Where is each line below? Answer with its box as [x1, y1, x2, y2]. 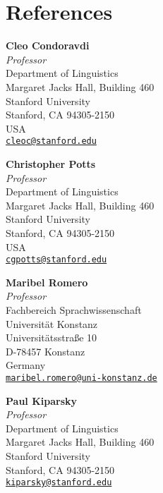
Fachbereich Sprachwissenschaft [6, 302, 142, 317]
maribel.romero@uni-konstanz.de [6, 372, 157, 383]
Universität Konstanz [6, 316, 98, 331]
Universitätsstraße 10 [6, 330, 97, 345]
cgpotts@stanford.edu [6, 255, 107, 265]
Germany [6, 358, 46, 372]
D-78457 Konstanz [6, 343, 85, 358]
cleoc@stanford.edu [6, 136, 97, 147]
